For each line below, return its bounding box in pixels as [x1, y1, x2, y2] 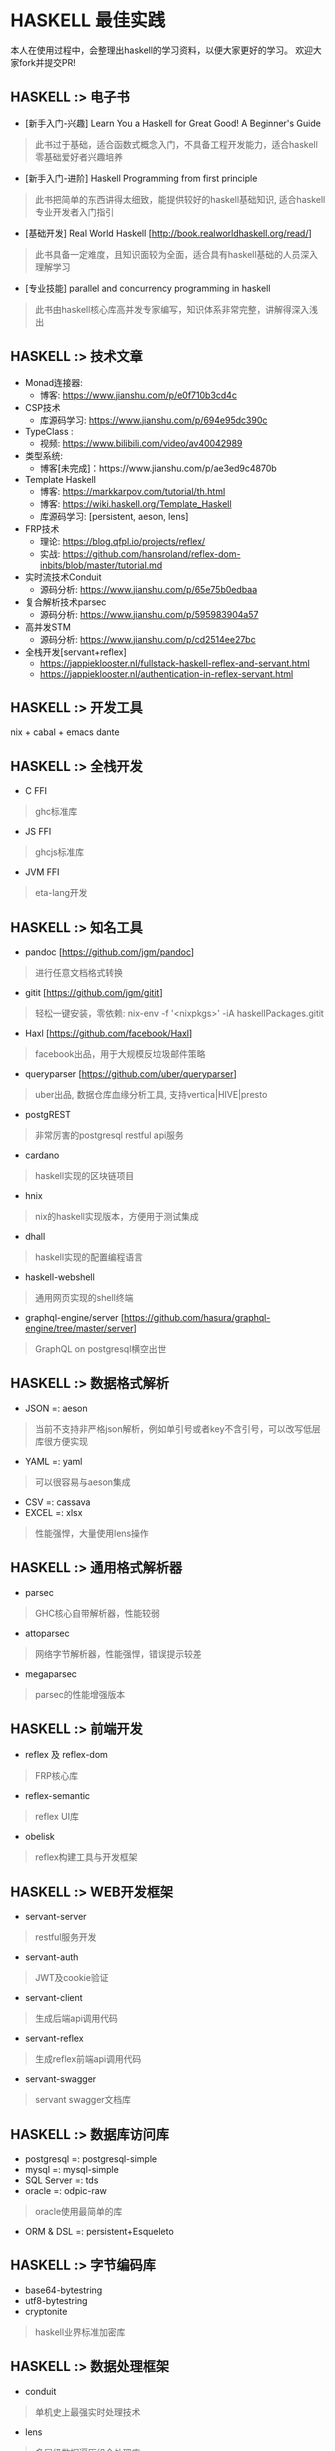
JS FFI [24, 826, 52, 838]
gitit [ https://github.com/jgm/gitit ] [24, 987, 163, 998]
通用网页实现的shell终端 [34, 1292, 134, 1303]
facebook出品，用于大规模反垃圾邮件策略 [34, 1048, 206, 1060]
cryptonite [24, 2305, 68, 2317]
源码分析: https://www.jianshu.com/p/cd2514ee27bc [39, 633, 257, 645]
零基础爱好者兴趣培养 [34, 151, 123, 163]
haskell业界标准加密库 [34, 2326, 126, 2338]
